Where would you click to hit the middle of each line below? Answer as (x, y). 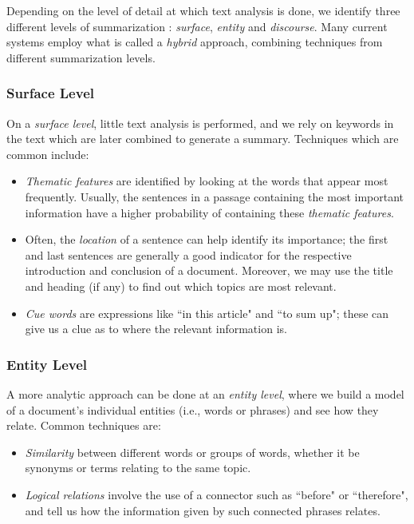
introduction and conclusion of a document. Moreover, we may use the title (209, 270)
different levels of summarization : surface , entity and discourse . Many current (197, 26)
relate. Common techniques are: (84, 425)
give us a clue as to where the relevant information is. (156, 329)
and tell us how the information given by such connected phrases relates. (203, 510)
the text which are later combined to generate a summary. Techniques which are (203, 139)
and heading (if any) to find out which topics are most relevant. (181, 286)
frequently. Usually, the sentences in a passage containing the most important (215, 196)
